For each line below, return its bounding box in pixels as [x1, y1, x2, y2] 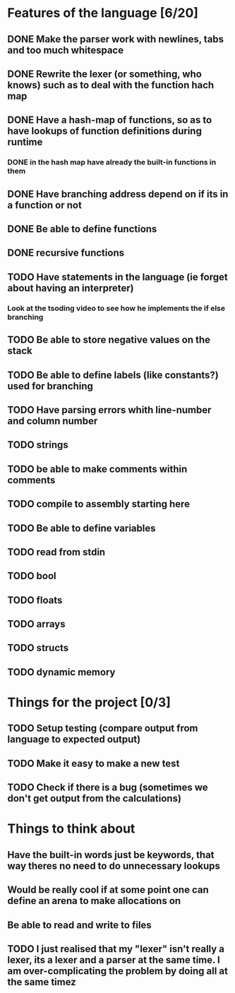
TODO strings [7, 439, 68, 451]
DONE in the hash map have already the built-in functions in [7, 157, 217, 167]
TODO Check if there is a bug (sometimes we [7, 782, 208, 794]
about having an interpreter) [7, 282, 134, 294]
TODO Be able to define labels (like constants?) [7, 369, 219, 381]
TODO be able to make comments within [7, 463, 188, 475]
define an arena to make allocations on [7, 895, 181, 907]
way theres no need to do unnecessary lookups [7, 860, 221, 872]
